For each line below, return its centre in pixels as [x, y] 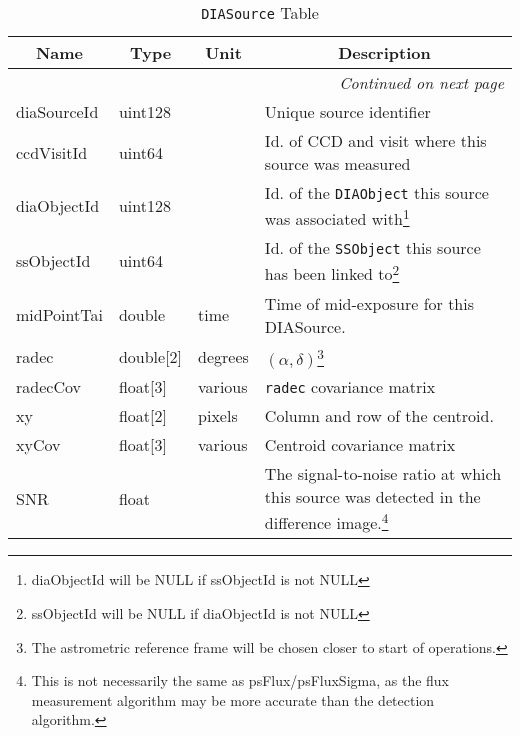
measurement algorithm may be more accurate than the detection [233, 699]
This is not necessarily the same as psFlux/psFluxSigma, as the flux [240, 680]
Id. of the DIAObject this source [376, 192]
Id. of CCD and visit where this [375, 140]
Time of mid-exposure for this [369, 303]
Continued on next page [421, 82]
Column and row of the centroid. [379, 415]
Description [384, 52]
